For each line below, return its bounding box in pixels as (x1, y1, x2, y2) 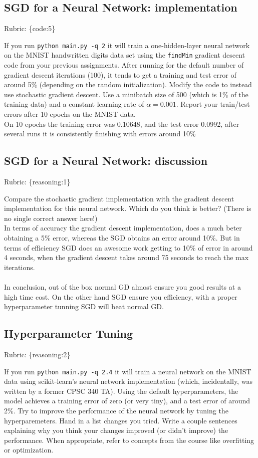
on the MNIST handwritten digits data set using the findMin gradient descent (4, 50, 245, 60)
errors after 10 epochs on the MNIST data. (4, 109, 136, 119)
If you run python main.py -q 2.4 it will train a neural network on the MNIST (4, 366, 251, 376)
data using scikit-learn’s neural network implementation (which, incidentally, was (4, 376, 252, 386)
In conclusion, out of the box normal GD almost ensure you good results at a (4, 282, 241, 292)
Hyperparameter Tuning (4, 326, 133, 341)
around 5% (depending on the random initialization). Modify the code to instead (4, 79, 252, 90)
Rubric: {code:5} (4, 23, 56, 34)
